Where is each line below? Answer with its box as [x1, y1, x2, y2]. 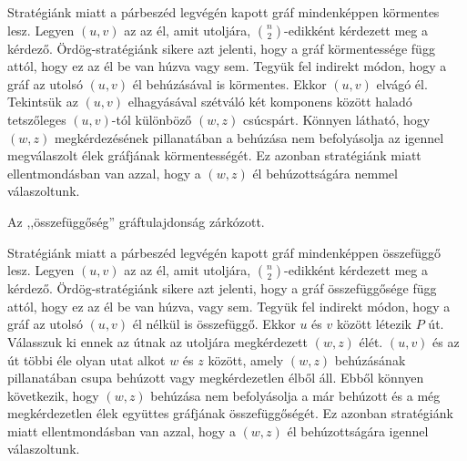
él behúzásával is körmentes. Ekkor [132, 74, 327, 93]
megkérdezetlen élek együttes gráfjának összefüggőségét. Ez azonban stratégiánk [7, 404, 453, 423]
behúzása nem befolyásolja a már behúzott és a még [150, 385, 441, 405]
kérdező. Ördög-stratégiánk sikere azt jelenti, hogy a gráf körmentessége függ [7, 38, 435, 57]
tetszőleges [7, 109, 66, 128]
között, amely [208, 350, 284, 369]
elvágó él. [376, 74, 428, 93]
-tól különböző [111, 109, 192, 128]
